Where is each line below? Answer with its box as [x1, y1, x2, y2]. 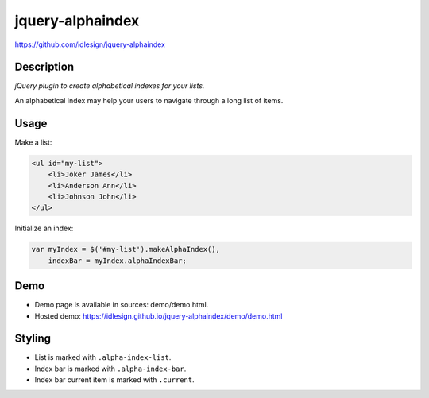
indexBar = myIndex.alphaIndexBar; [48, 256, 187, 265]
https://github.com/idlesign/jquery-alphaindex [14, 40, 166, 49]
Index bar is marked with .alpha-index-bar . [34, 364, 187, 373]
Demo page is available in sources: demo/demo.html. [34, 300, 209, 310]
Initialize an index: [14, 223, 74, 234]
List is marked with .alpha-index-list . [34, 353, 172, 362]
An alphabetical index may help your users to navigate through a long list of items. [14, 95, 284, 105]
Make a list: [14, 137, 52, 147]
